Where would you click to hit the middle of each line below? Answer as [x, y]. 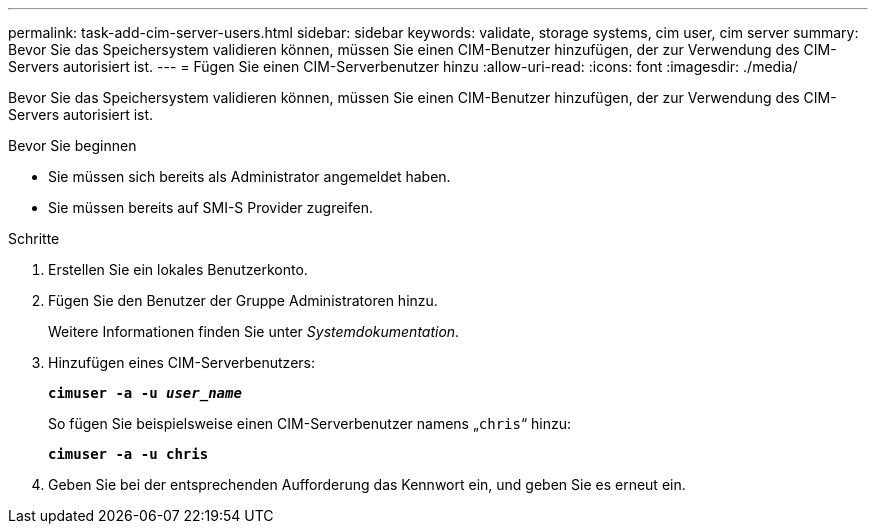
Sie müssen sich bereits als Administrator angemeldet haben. [249, 176]
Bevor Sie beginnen [72, 145]
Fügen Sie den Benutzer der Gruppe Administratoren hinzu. [243, 300]
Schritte [34, 238]
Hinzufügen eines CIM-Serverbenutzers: [182, 362]
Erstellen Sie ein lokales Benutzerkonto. [178, 269]
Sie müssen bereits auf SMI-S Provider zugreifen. [210, 207]
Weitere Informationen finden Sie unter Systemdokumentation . [254, 331]
